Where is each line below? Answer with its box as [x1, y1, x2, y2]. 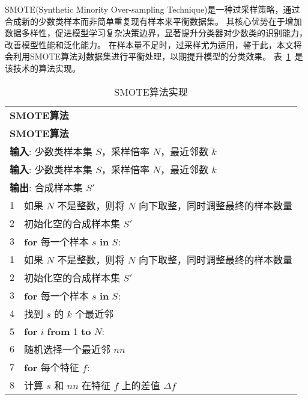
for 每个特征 [24, 360, 79, 374]
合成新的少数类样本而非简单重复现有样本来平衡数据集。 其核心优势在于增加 [5, 14, 302, 27]
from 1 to [47, 324, 91, 338]
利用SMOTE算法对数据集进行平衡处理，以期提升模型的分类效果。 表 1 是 [13, 50, 303, 63]
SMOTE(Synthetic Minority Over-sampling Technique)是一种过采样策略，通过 [5, 3, 300, 15]
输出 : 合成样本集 [10, 180, 83, 194]
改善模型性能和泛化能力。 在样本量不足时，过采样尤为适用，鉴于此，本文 [5, 38, 294, 51]
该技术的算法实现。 [5, 61, 80, 74]
